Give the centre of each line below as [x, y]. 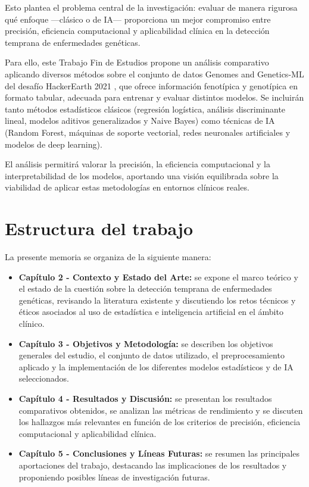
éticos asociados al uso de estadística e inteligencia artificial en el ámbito [151, 312]
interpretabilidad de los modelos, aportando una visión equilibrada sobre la [142, 175]
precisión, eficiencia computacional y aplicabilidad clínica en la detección [137, 31]
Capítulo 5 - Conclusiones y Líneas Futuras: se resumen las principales [159, 453]
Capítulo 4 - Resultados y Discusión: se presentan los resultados [145, 398]
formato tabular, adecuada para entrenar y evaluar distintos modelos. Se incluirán [154, 97]
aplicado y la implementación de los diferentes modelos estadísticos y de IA [156, 366]
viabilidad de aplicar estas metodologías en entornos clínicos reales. [127, 187]
